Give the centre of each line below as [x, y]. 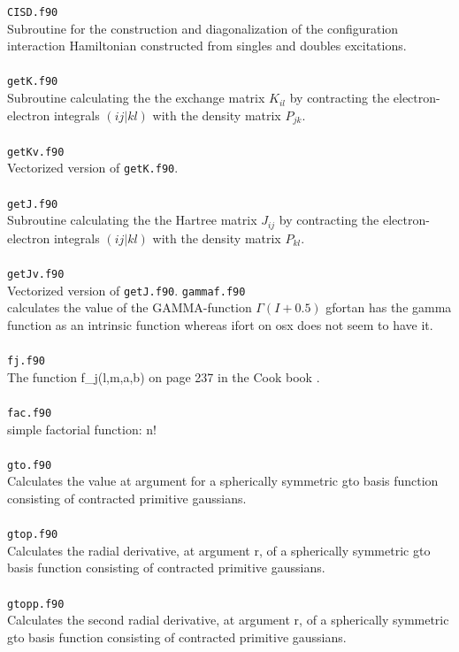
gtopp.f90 [36, 604]
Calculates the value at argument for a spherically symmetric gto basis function [223, 481]
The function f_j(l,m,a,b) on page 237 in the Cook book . [164, 376]
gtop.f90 [33, 535]
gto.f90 [30, 465]
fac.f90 [30, 413]
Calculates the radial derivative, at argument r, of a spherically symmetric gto [219, 550]
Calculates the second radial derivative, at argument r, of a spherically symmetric [228, 620]
